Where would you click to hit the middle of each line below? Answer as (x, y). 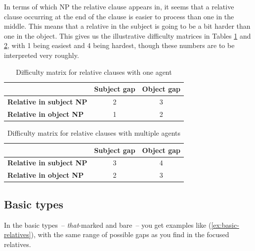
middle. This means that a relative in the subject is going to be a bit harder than (127, 26)
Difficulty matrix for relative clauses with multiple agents (94, 132)
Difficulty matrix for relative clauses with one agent (94, 72)
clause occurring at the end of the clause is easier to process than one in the (119, 16)
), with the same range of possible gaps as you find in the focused (130, 234)
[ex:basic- (225, 225)
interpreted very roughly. (42, 55)
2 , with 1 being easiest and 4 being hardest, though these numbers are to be (119, 45)
